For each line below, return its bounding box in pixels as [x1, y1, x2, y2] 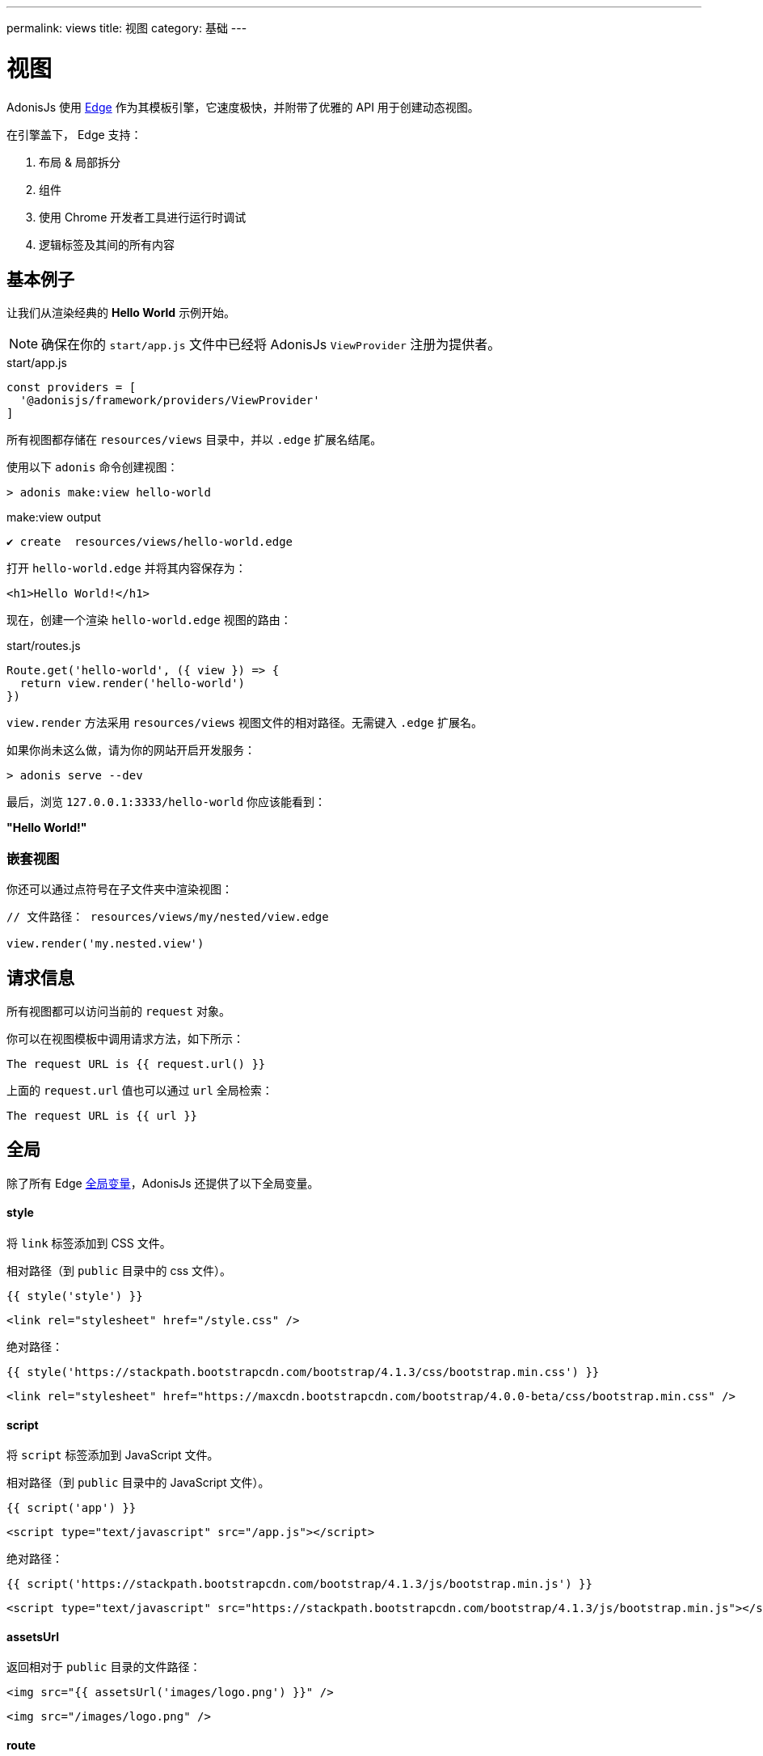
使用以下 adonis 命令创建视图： [6, 460, 179, 475]
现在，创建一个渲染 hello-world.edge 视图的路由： [6, 613, 292, 627]
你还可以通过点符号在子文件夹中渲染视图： [6, 882, 233, 897]
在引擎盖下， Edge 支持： [6, 127, 142, 141]
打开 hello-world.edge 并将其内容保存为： [6, 561, 247, 576]
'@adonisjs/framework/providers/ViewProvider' [19, 394, 320, 407]
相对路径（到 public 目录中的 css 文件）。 [6, 1264, 232, 1277]
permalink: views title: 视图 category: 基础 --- [6, 21, 247, 35]
